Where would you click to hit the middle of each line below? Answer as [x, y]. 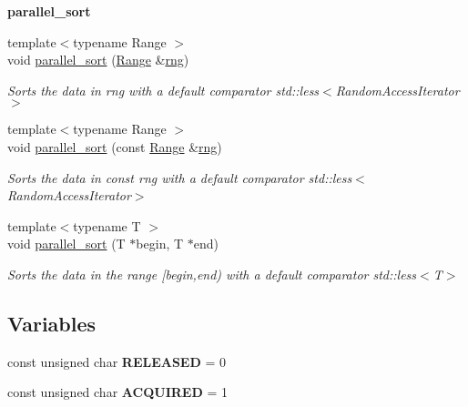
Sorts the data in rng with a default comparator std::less [163, 90]
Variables [52, 323]
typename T [107, 225]
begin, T [160, 244]
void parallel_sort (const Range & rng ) [115, 146]
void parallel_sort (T [66, 244]
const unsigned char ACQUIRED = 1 [117, 392]
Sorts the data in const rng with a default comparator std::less [180, 177]
